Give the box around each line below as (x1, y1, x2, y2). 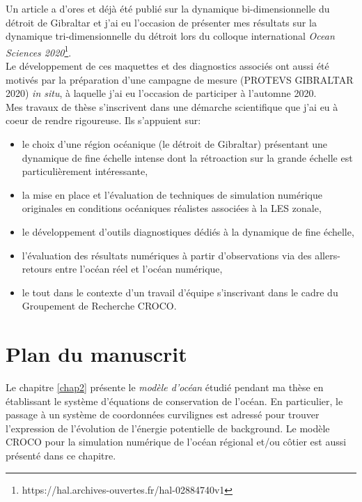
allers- (315, 248, 340, 262)
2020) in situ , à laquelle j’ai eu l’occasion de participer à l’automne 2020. (6, 86, 317, 100)
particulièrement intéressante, (22, 164, 148, 178)
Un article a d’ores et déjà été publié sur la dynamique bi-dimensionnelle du (6, 1, 330, 15)
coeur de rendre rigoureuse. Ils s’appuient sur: (6, 113, 201, 128)
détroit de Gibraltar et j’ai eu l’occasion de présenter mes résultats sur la (6, 15, 317, 29)
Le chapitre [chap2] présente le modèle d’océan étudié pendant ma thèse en (6, 380, 324, 395)
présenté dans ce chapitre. (6, 448, 116, 463)
